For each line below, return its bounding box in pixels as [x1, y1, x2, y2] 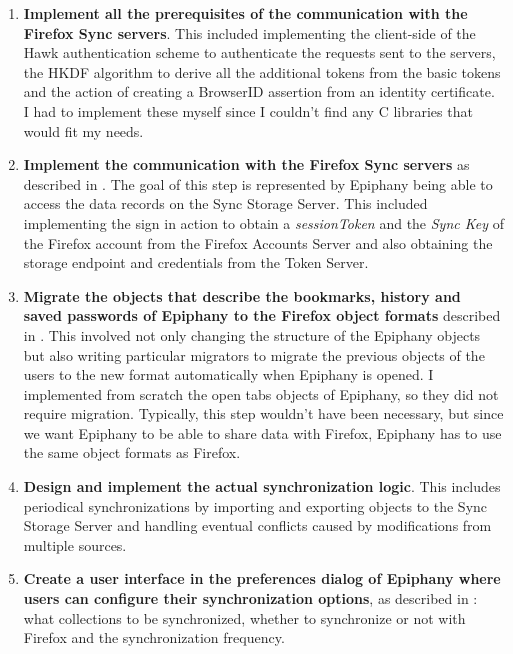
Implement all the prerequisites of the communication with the [23, 3, 468, 23]
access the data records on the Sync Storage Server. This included [23, 193, 428, 214]
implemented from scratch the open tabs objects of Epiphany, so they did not [23, 383, 499, 404]
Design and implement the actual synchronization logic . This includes [23, 476, 501, 497]
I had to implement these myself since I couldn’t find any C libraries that [23, 100, 473, 121]
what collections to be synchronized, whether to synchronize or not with [23, 607, 466, 628]
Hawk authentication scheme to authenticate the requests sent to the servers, [23, 42, 496, 63]
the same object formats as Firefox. [23, 442, 241, 463]
